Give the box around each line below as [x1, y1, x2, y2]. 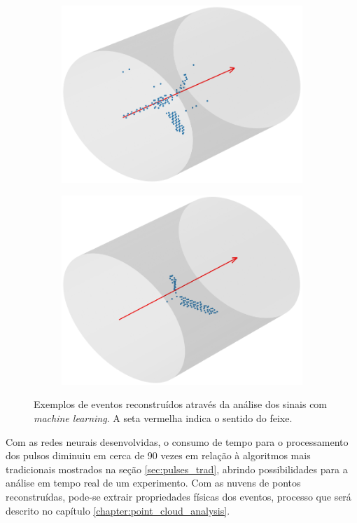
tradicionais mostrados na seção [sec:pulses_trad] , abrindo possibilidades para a [6, 461, 348, 476]
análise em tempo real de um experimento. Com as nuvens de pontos [6, 475, 301, 490]
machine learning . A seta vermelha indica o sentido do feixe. [34, 410, 293, 425]
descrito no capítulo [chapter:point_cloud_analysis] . [6, 503, 230, 517]
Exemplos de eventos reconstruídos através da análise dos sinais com [34, 397, 328, 412]
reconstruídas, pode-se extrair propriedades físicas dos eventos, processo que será [6, 489, 351, 503]
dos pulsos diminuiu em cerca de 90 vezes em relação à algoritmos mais [6, 448, 311, 463]
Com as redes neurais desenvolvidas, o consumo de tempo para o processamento [6, 434, 349, 449]
